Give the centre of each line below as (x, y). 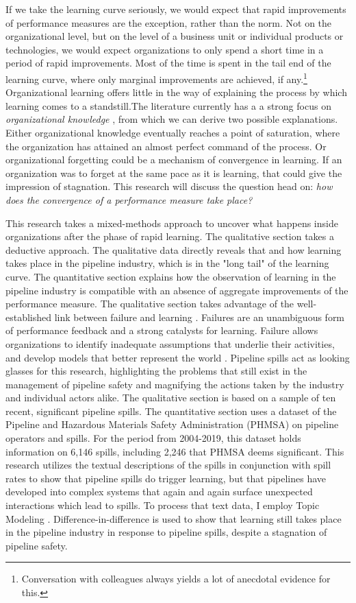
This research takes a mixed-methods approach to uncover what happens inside (172, 223)
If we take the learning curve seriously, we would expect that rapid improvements (176, 9)
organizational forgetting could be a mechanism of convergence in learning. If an (174, 159)
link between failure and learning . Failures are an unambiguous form (200, 317)
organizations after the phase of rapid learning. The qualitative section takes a (170, 236)
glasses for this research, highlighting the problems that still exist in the (156, 371)
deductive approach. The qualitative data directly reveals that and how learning (174, 249)
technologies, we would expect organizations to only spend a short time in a (165, 49)
